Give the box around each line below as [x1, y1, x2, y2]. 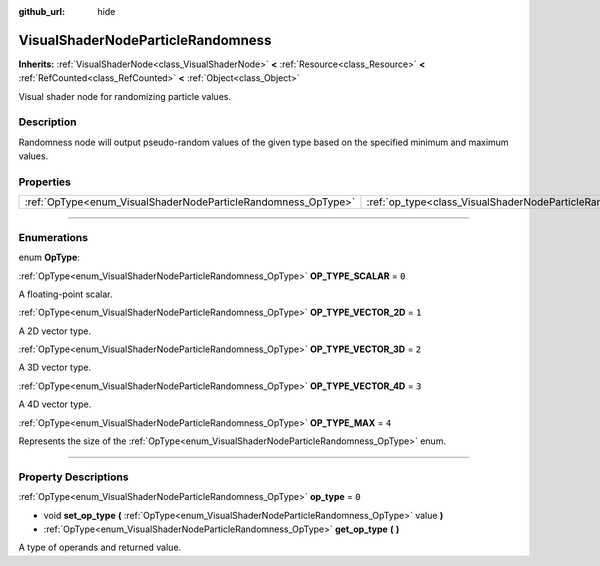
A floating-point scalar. [18, 288, 114, 300]
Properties [18, 175, 72, 189]
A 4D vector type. [18, 398, 92, 410]
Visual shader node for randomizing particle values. [18, 90, 232, 102]
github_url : [18, 6, 65, 17]
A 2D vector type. [18, 325, 92, 337]
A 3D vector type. [18, 361, 92, 374]
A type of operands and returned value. [18, 541, 182, 554]
